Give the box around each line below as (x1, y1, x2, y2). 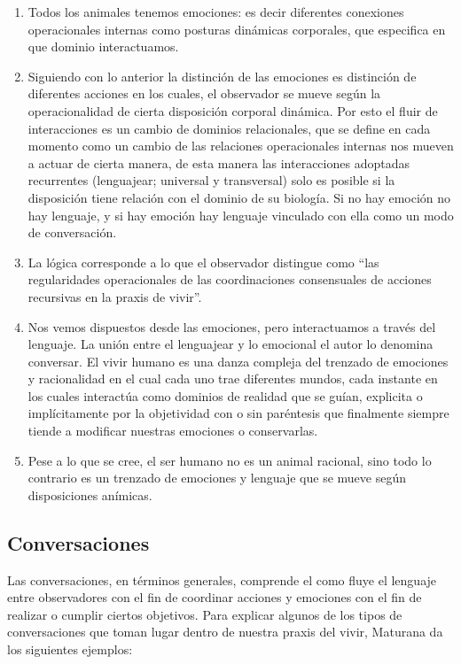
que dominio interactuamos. (27, 37, 179, 56)
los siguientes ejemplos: (7, 640, 133, 659)
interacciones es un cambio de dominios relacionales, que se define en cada (27, 119, 431, 137)
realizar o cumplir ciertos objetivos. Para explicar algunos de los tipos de (7, 605, 402, 623)
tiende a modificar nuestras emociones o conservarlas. (27, 421, 318, 440)
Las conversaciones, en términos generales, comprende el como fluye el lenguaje (7, 570, 437, 589)
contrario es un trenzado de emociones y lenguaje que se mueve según (27, 468, 406, 487)
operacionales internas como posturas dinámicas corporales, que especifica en (27, 19, 446, 38)
